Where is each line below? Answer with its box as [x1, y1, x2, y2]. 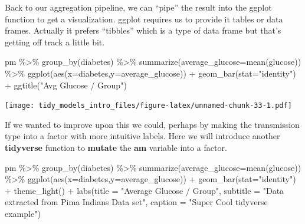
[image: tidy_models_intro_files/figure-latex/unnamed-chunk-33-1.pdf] [5, 101, 292, 110]
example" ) [5, 207, 41, 219]
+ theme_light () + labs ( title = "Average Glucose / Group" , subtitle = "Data [5, 184, 284, 196]
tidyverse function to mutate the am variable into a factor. [5, 141, 227, 153]
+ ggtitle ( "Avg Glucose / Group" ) [5, 78, 127, 91]
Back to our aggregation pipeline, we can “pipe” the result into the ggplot [5, 1, 272, 13]
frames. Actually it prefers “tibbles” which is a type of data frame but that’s [5, 24, 281, 37]
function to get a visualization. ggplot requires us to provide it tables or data [5, 12, 283, 25]
